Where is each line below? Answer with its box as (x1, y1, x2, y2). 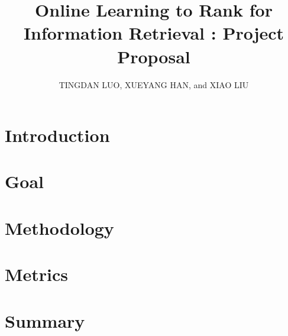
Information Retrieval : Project (23, 21, 284, 45)
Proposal (117, 44, 190, 68)
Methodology (5, 215, 114, 240)
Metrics (5, 262, 69, 286)
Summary (5, 308, 85, 332)
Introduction (5, 123, 110, 147)
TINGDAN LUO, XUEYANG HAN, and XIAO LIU (59, 78, 249, 91)
